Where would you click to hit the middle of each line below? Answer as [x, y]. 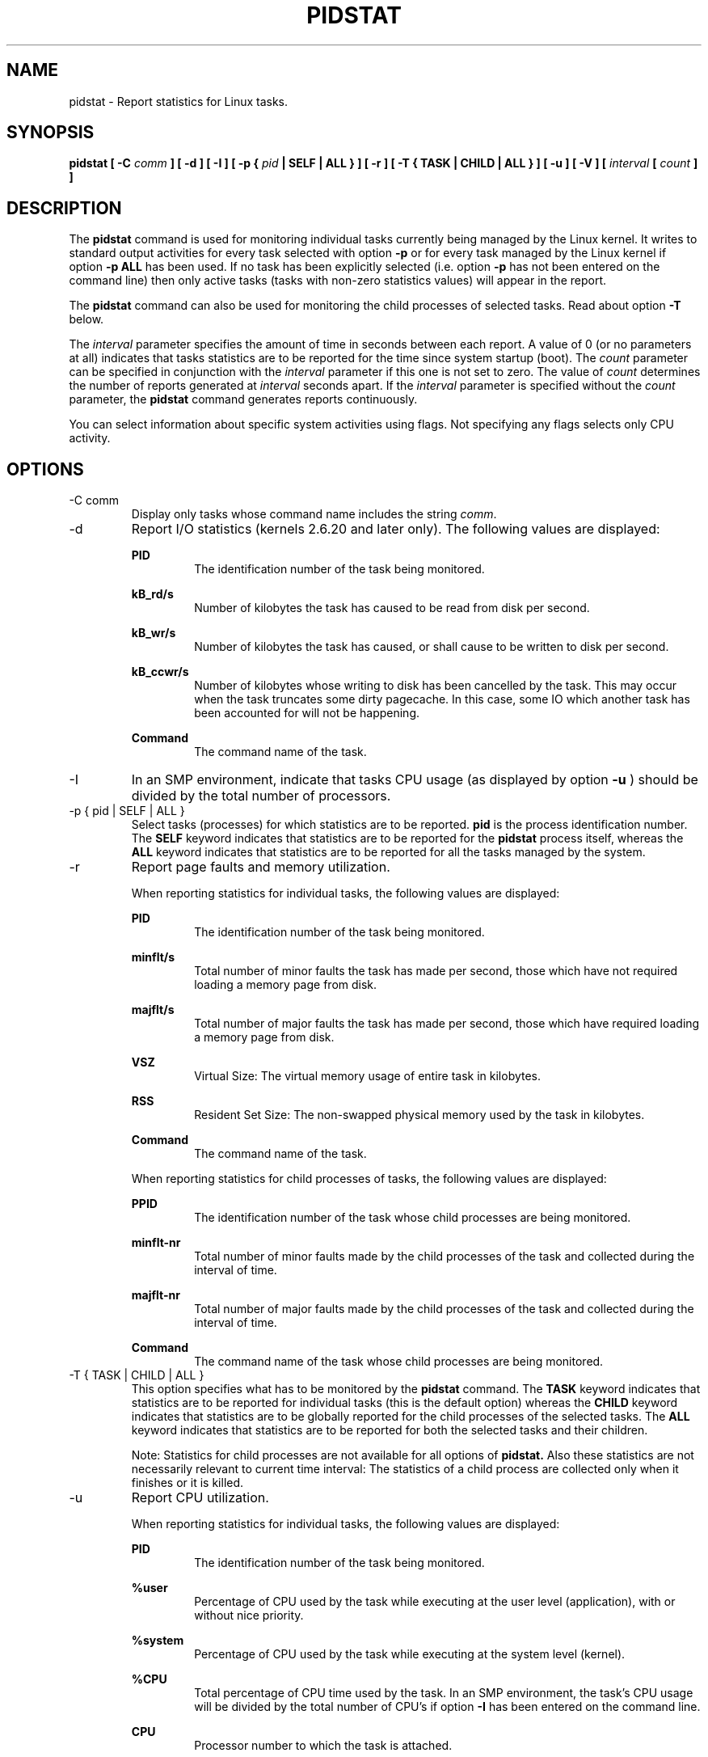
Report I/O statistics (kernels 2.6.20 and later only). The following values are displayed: [396, 529]
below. [86, 319]
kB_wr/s [154, 633]
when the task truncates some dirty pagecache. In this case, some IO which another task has [442, 699]
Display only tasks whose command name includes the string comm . [314, 514]
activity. [90, 438]
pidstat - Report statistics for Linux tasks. [179, 101]
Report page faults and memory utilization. [261, 867]
